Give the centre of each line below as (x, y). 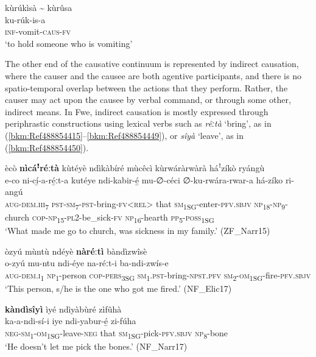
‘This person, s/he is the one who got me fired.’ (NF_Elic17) (118, 288)
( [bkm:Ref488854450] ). (47, 147)
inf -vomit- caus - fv (38, 31)
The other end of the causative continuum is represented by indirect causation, (152, 64)
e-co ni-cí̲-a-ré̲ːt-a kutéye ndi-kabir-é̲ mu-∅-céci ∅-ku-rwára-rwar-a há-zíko (144, 179)
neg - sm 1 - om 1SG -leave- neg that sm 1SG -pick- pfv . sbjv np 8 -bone (117, 333)
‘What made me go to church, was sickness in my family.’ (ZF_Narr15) (138, 231)
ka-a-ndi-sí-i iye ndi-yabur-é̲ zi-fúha (71, 321)
